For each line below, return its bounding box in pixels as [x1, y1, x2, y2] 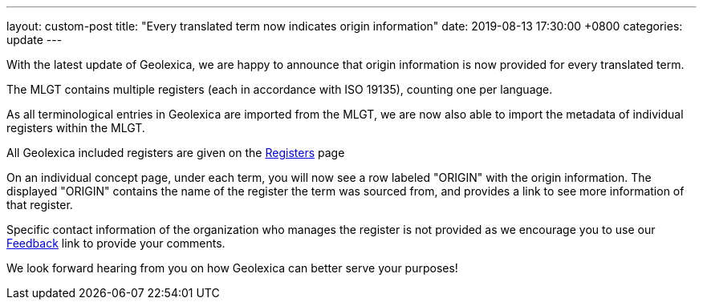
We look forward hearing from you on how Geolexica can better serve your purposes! [6, 261, 458, 275]
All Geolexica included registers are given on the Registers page [6, 146, 345, 159]
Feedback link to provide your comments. [6, 236, 226, 250]
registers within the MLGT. [6, 121, 145, 135]
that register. [6, 198, 73, 211]
